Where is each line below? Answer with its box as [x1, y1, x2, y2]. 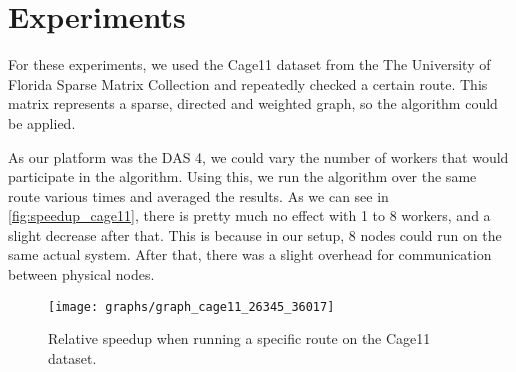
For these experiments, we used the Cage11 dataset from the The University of [8, 54, 491, 75]
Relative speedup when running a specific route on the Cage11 [48, 328, 431, 349]
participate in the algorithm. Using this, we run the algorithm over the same [8, 166, 477, 187]
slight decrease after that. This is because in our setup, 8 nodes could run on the [8, 224, 502, 245]
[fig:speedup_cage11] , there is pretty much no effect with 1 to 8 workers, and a [8, 205, 491, 226]
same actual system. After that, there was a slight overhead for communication [8, 244, 492, 265]
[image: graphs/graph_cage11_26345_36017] [48, 299, 335, 314]
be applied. [8, 112, 76, 133]
